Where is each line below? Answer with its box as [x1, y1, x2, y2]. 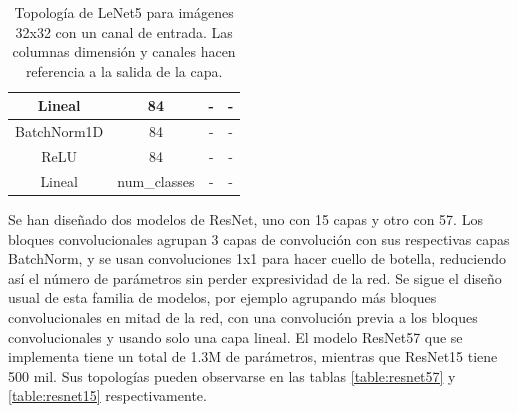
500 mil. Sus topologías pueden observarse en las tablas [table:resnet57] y [8, 365, 456, 386]
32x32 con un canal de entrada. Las [15, 21, 233, 42]
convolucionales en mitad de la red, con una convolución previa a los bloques [8, 306, 478, 327]
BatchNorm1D [15, 121, 104, 142]
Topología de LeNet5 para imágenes [14, 2, 234, 22]
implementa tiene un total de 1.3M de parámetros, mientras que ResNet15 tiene [8, 346, 498, 367]
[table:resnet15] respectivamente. [8, 385, 207, 406]
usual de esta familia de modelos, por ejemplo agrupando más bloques [8, 287, 437, 308]
